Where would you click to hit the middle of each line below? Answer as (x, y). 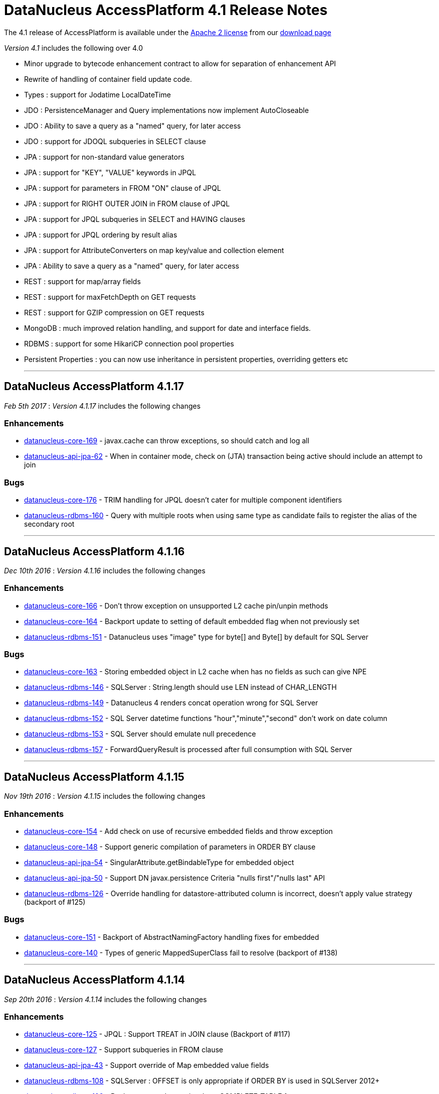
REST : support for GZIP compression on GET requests (114, 312)
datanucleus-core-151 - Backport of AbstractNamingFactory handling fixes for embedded (172, 937)
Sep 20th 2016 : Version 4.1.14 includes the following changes (105, 999)
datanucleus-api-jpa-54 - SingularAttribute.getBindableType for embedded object (159, 863)
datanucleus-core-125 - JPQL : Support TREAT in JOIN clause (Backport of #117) (157, 1034)
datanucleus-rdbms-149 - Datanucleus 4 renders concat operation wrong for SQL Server (171, 703)
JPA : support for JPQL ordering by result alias (101, 234)
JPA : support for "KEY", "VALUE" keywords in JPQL (110, 172)
